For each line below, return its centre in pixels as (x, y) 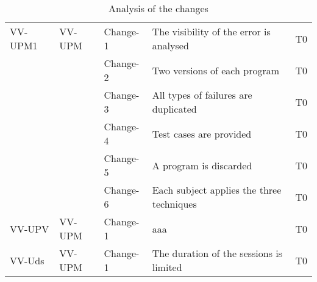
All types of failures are (202, 95)
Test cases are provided (202, 133)
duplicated (174, 109)
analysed (170, 45)
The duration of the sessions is (217, 253)
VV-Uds (27, 260)
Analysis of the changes (158, 8)
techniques (174, 204)
